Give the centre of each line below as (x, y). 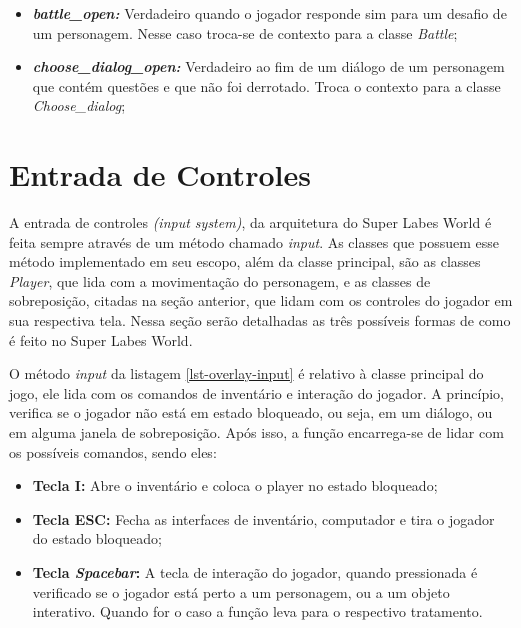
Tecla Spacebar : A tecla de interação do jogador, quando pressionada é (255, 572)
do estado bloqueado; (97, 538)
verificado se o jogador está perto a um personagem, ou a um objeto (241, 591)
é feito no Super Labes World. (101, 339)
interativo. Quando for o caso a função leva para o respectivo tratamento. (257, 611)
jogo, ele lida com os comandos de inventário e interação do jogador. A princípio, (256, 392)
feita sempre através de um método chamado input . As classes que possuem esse (254, 241)
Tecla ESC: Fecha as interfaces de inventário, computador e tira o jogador (263, 518)
